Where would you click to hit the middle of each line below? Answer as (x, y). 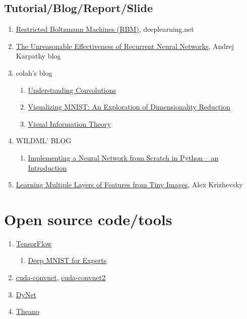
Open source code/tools (88, 219)
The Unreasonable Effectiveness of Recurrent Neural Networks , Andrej (125, 46)
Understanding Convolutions (72, 90)
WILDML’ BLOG (44, 141)
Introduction (47, 167)
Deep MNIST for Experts (67, 260)
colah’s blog (34, 72)
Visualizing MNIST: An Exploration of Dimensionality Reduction (129, 107)
